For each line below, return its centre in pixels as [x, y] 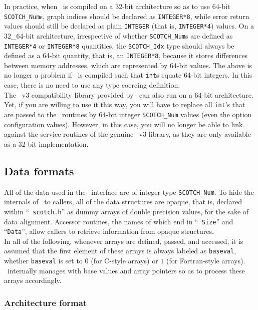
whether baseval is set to [43, 261]
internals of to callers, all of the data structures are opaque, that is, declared [123, 202]
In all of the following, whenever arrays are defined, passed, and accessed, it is [124, 241]
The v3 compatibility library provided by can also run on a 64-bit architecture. [129, 94]
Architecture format [46, 302]
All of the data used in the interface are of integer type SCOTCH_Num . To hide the [129, 192]
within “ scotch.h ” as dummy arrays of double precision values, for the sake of [126, 211]
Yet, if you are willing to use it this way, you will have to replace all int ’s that [125, 104]
